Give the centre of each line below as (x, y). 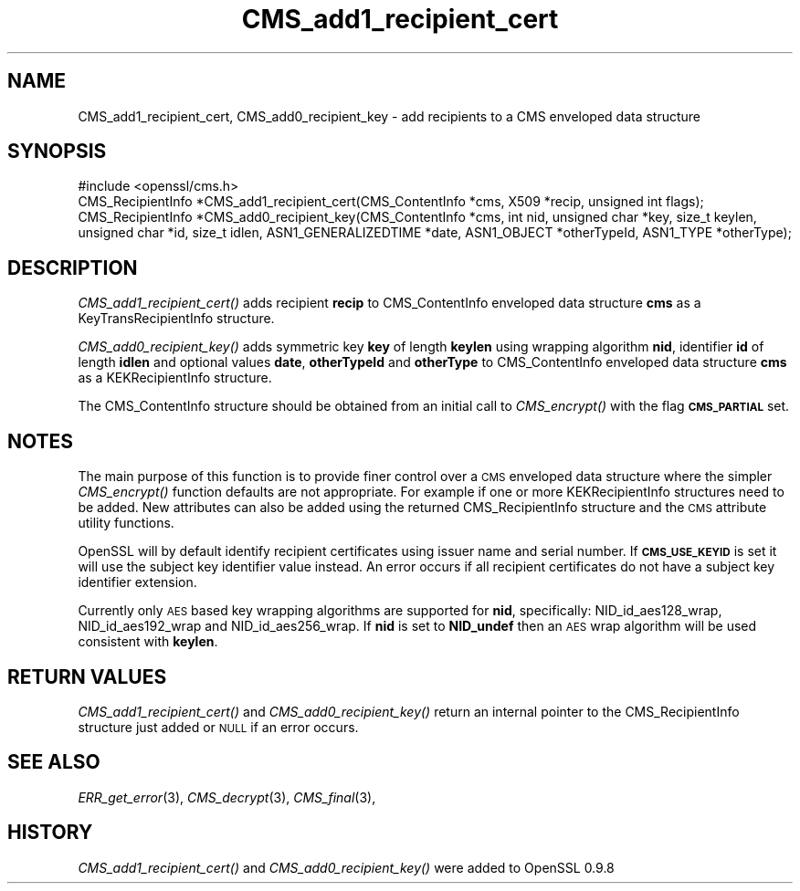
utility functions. (126, 523)
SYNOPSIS (57, 152)
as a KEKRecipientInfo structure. (175, 378)
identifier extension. (137, 582)
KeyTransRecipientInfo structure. (176, 319)
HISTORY (50, 833)
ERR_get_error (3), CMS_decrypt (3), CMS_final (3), (227, 797)
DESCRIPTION (73, 267)
